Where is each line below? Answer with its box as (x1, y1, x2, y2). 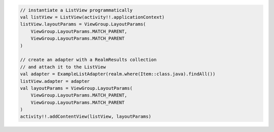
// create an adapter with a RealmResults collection (20, 57, 157, 63)
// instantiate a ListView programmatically (20, 7, 133, 13)
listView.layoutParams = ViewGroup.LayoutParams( (20, 21, 146, 27)
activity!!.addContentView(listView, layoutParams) (20, 114, 152, 119)
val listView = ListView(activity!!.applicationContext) (20, 14, 165, 20)
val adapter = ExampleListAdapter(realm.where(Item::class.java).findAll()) (20, 71, 216, 77)
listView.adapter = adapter (20, 78, 90, 84)
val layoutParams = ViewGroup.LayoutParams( (20, 85, 133, 91)
